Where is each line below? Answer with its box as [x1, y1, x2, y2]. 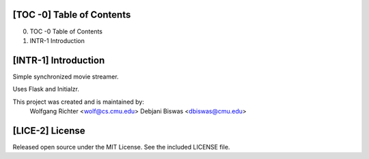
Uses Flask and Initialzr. [12, 85, 80, 93]
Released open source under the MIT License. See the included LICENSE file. [12, 143, 230, 151]
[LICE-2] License [12, 125, 85, 136]
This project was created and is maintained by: [12, 98, 145, 106]
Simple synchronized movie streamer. [12, 72, 119, 81]
